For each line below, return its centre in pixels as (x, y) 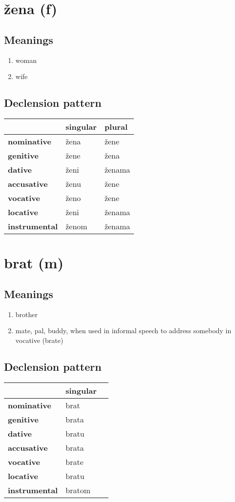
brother (27, 314)
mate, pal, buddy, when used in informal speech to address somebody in (123, 331)
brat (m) (34, 263)
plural (116, 126)
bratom (78, 490)
